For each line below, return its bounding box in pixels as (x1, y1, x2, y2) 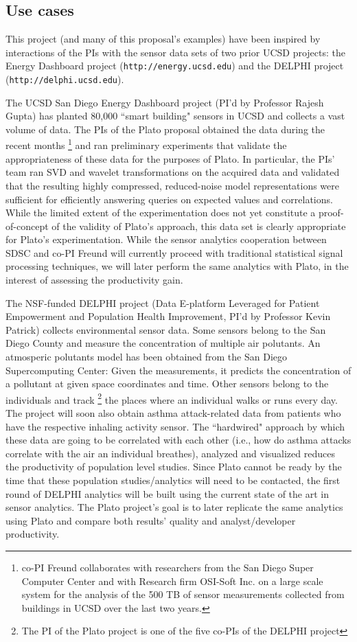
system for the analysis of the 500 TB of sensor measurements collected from (21, 587, 345, 601)
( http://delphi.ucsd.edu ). (5, 72, 124, 87)
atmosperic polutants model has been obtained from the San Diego (5, 349, 288, 364)
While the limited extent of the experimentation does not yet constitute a (5, 205, 316, 220)
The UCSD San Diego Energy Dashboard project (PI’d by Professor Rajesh (5, 95, 324, 109)
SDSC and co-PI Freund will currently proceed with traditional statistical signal (5, 245, 343, 260)
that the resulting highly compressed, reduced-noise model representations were (5, 178, 340, 192)
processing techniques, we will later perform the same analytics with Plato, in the (5, 259, 349, 273)
